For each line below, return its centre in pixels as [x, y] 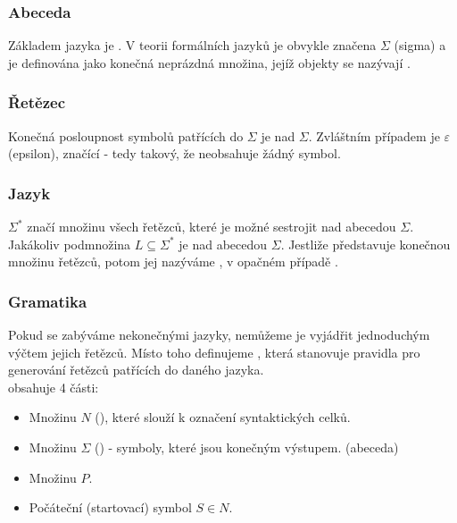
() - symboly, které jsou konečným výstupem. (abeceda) [246, 447]
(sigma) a [420, 45]
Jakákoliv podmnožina [70, 244]
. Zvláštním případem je [374, 135]
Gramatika [48, 301]
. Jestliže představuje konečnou [366, 244]
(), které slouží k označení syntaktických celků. [223, 417]
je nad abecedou [223, 244]
